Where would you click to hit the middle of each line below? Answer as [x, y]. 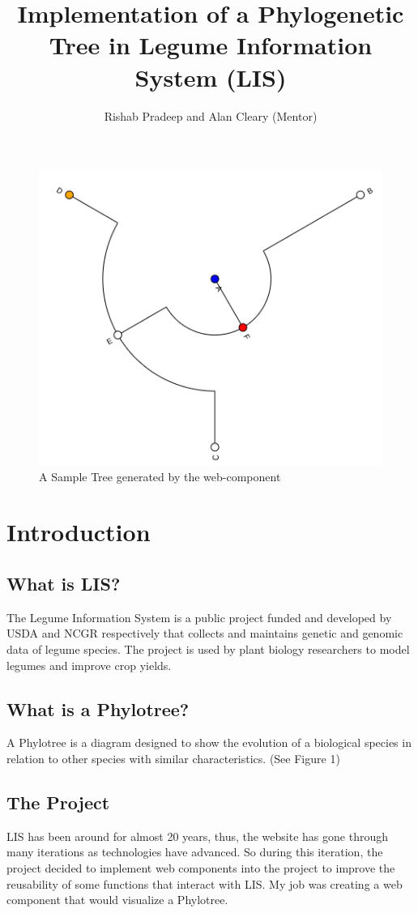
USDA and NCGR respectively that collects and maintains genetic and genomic [205, 633]
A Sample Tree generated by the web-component [160, 476]
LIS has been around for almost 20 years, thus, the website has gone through [197, 836]
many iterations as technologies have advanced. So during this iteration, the [195, 852]
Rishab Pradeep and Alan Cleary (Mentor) [211, 115]
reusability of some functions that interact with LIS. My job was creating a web [205, 883]
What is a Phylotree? [98, 708]
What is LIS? [64, 583]
